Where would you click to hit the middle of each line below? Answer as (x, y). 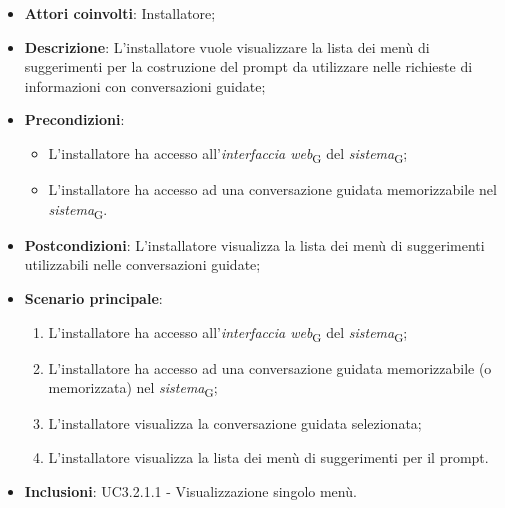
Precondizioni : (74, 119)
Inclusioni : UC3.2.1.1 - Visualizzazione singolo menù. (190, 490)
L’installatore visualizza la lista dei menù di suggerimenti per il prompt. (268, 457)
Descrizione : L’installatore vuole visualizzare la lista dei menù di (227, 46)
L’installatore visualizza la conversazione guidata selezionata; (235, 423)
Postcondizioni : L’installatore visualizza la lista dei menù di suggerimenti (254, 244)
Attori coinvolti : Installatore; (120, 13)
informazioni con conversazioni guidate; (145, 85)
